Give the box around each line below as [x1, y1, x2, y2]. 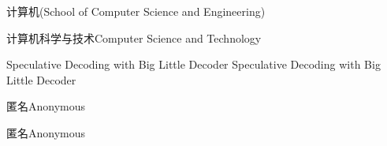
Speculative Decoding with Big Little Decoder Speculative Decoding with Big [6, 56, 381, 73]
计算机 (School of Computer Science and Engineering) [6, 3, 266, 19]
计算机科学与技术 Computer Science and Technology [6, 29, 262, 46]
